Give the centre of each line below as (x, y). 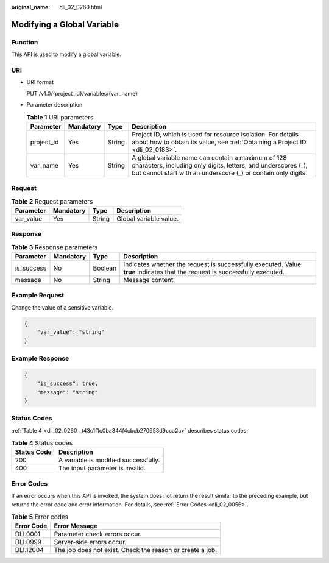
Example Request (37, 296)
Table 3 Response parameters (55, 247)
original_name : (31, 7)
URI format (40, 82)
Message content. (149, 280)
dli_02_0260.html (81, 7)
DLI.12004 (29, 550)
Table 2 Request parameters (52, 201)
